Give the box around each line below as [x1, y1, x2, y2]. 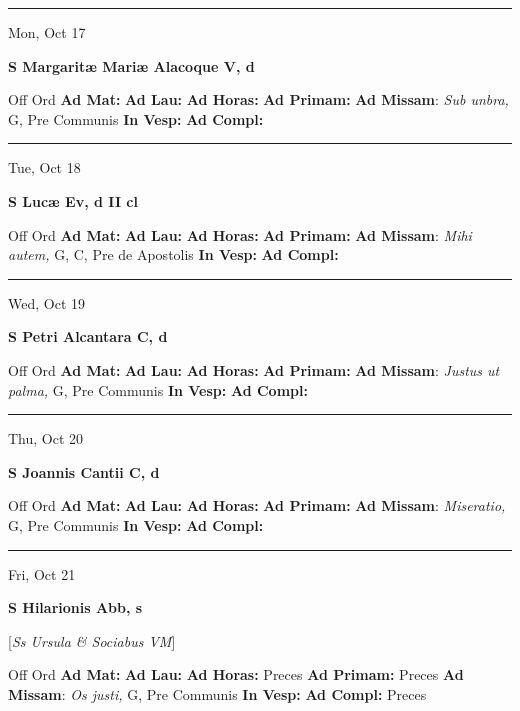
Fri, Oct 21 [8, 563, 76, 584]
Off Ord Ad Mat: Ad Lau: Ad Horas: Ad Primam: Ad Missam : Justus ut [8, 359, 500, 380]
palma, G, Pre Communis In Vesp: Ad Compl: [8, 379, 308, 400]
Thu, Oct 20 [8, 428, 84, 449]
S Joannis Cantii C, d [8, 461, 160, 482]
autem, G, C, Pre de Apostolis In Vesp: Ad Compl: [8, 244, 339, 265]
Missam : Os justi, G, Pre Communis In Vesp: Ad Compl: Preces [8, 683, 427, 704]
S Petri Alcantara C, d [8, 326, 168, 347]
